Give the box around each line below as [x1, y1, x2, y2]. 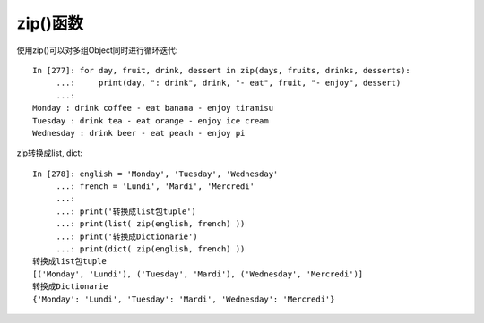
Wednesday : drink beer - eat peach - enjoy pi [32, 128, 246, 138]
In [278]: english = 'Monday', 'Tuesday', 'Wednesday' [32, 168, 279, 179]
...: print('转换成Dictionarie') [56, 231, 198, 242]
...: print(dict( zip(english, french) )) [56, 244, 246, 254]
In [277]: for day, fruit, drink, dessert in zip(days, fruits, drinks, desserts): [32, 65, 411, 75]
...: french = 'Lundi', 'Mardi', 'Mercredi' [56, 182, 255, 191]
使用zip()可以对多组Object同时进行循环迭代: [16, 45, 178, 55]
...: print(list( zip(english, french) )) [56, 219, 246, 229]
